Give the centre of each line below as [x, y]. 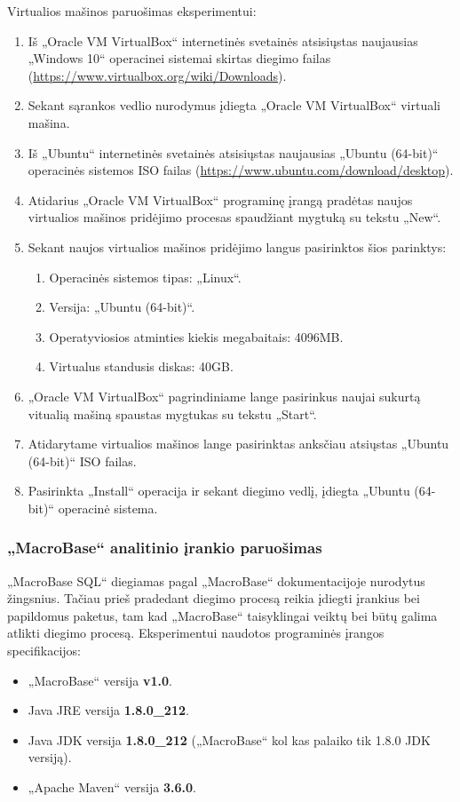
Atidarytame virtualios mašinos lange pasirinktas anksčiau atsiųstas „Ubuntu [238, 444]
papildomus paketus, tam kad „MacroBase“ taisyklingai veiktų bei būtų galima [222, 615]
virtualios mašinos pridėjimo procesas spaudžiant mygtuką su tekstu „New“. [234, 217]
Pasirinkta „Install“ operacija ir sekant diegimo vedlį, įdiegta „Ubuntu [219, 491]
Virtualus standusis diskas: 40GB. [141, 366]
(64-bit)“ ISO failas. [82, 461]
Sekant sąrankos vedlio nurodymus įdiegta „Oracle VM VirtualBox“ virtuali [234, 105]
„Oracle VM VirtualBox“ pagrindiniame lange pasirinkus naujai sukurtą [224, 396]
